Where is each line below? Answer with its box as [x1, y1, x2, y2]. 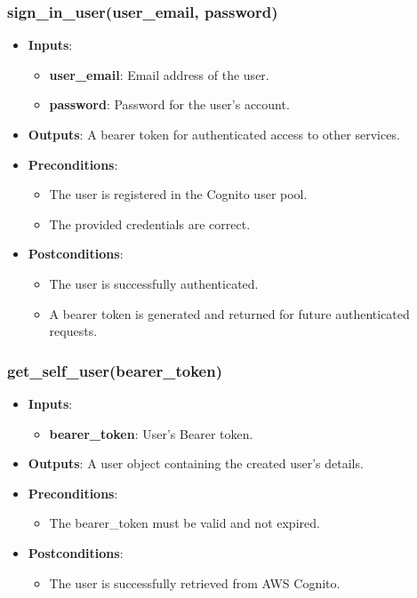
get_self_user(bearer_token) [7, 359, 222, 381]
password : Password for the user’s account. [49, 95, 290, 114]
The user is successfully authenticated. [49, 274, 259, 292]
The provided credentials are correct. [49, 214, 251, 233]
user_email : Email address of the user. [49, 65, 269, 84]
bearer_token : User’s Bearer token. [49, 424, 253, 443]
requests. [49, 322, 98, 340]
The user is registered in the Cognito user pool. [49, 185, 308, 203]
